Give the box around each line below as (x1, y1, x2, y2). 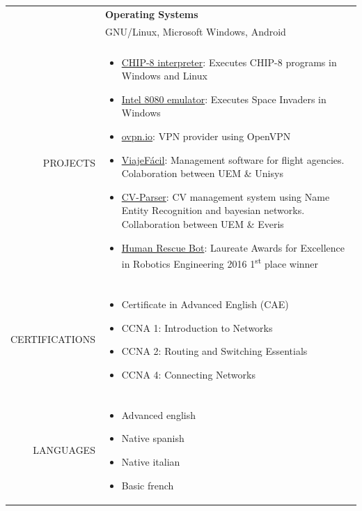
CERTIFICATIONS (10, 332, 95, 346)
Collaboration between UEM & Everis (121, 217, 284, 231)
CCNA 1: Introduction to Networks (121, 320, 273, 335)
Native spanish (121, 431, 184, 445)
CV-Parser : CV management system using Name (121, 189, 330, 204)
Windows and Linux (121, 68, 207, 83)
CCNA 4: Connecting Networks (121, 367, 255, 381)
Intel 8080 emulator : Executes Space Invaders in (121, 91, 326, 106)
